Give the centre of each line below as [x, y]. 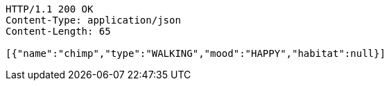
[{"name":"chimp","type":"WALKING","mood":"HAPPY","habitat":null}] [196, 53]
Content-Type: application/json [93, 20]
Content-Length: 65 [58, 31]
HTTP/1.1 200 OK [50, 9]
